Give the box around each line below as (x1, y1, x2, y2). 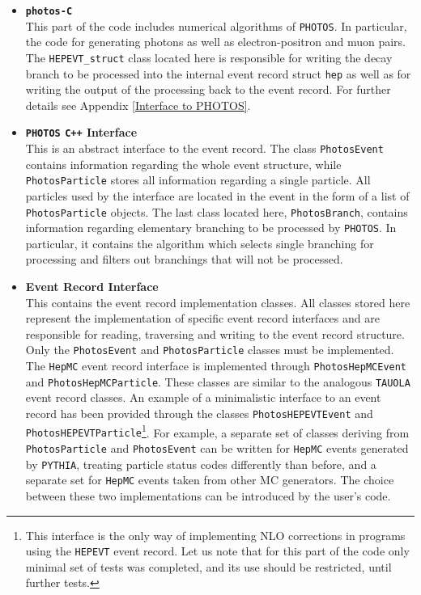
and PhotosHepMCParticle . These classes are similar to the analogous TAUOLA (25, 373, 410, 390)
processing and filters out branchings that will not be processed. (25, 251, 343, 268)
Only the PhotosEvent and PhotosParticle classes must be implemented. (25, 341, 394, 358)
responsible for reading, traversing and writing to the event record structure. (25, 325, 405, 342)
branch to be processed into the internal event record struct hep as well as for (25, 65, 411, 82)
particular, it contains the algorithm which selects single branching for (25, 234, 374, 251)
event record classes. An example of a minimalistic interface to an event (25, 389, 381, 406)
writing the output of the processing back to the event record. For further (25, 81, 391, 98)
